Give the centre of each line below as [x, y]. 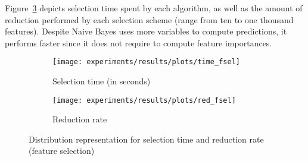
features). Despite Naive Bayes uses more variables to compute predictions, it [146, 31]
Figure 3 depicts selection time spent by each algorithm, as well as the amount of [154, 8]
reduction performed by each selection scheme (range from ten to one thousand [149, 19]
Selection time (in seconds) [102, 81]
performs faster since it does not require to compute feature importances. [139, 42]
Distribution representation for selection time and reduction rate [146, 139]
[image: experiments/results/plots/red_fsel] [144, 100]
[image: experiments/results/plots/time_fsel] [146, 62]
